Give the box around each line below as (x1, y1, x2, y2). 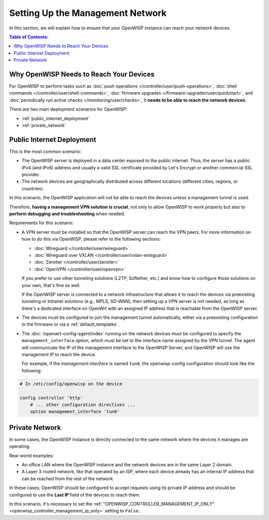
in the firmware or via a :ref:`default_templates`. (21, 321, 120, 327)
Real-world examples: (9, 452, 54, 458)
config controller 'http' (19, 395, 83, 400)
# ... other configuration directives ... (30, 401, 135, 407)
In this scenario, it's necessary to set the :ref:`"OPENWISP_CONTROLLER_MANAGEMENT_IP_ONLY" (9, 501, 215, 507)
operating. (9, 443, 31, 449)
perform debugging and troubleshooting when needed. (9, 211, 126, 217)
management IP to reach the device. (21, 352, 96, 358)
